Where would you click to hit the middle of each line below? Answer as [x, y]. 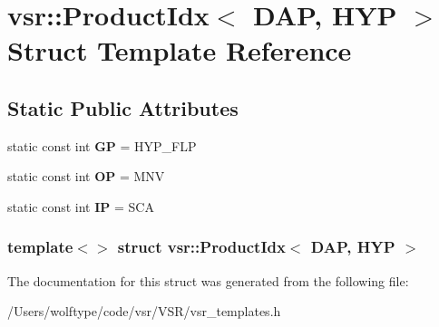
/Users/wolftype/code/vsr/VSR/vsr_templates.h [144, 311]
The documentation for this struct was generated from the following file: [208, 280]
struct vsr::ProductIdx [201, 247]
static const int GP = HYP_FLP [102, 145]
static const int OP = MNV [86, 176]
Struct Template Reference [180, 50]
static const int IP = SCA [81, 206]
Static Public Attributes [123, 107]
